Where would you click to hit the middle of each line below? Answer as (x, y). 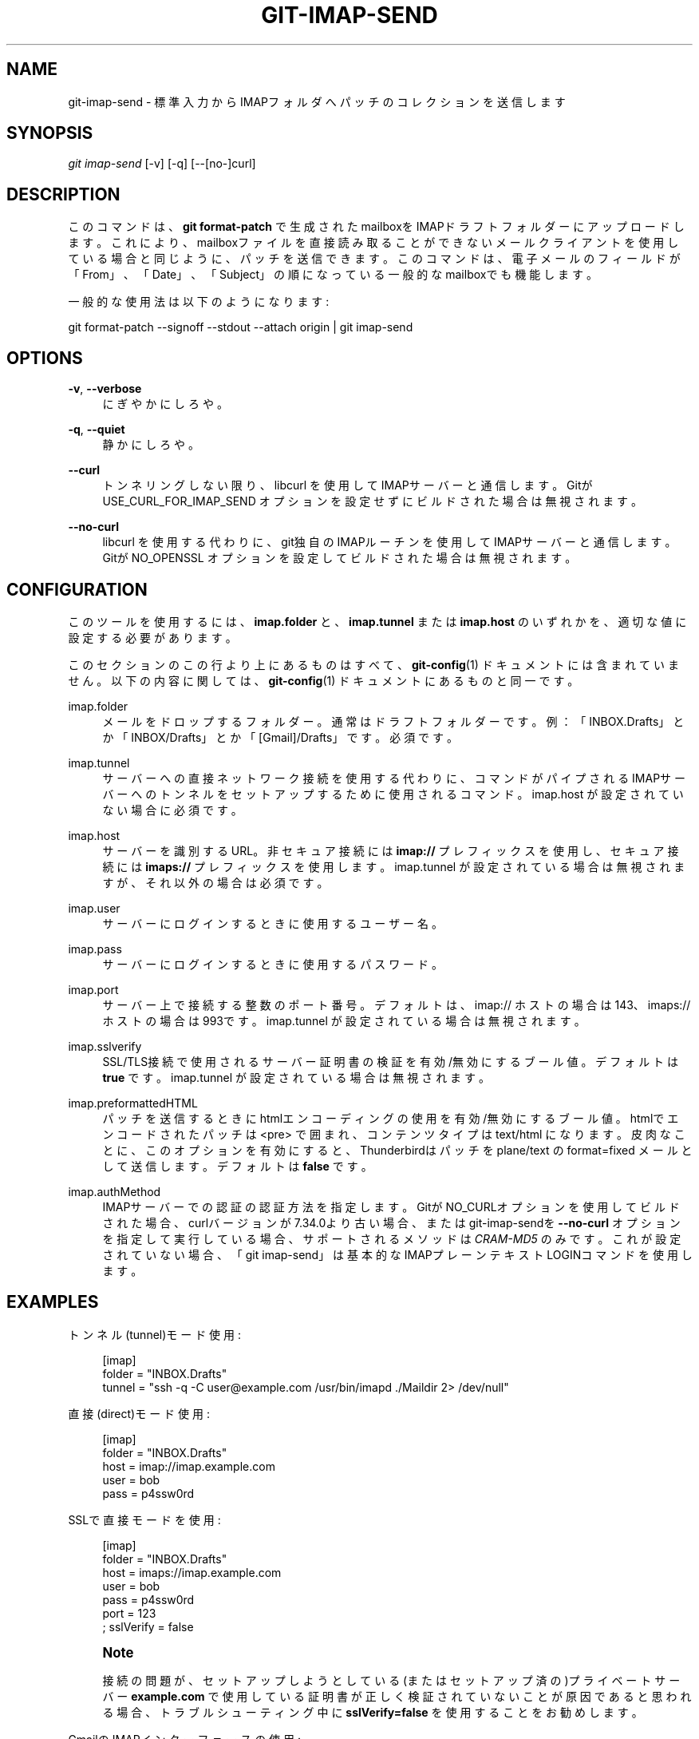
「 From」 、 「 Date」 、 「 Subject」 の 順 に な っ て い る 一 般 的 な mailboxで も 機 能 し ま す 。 (333, 275)
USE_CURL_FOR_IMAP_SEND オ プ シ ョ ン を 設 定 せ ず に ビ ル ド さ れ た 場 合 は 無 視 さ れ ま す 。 (373, 501)
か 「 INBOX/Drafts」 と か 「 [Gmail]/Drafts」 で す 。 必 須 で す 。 (280, 737)
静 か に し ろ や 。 (151, 445)
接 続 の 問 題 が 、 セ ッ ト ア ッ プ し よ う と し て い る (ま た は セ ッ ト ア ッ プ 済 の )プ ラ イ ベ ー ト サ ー (391, 1680)
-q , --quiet (97, 430)
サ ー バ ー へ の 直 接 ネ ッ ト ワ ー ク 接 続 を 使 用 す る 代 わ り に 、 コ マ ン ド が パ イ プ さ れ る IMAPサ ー (394, 778)
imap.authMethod (115, 1191)
